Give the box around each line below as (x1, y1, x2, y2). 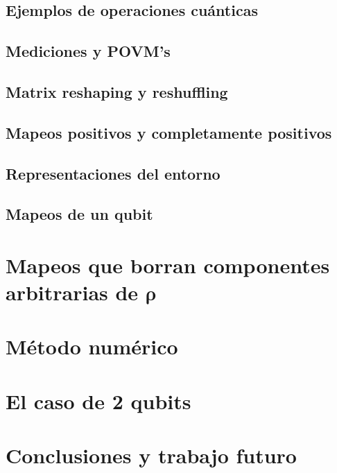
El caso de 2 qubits (6, 386, 191, 415)
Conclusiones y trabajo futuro (6, 441, 297, 470)
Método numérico (6, 332, 178, 361)
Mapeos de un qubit (6, 203, 153, 225)
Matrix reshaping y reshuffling (6, 80, 228, 102)
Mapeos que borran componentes (6, 250, 330, 279)
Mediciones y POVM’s (6, 40, 171, 62)
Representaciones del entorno (6, 162, 221, 184)
